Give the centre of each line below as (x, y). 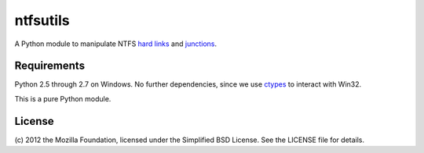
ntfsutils (42, 20)
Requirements (50, 66)
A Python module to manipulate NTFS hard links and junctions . (116, 44)
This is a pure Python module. (63, 98)
